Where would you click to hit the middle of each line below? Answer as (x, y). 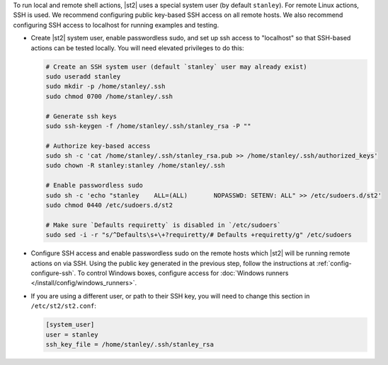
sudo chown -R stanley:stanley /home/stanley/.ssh (136, 166)
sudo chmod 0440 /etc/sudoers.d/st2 (109, 205)
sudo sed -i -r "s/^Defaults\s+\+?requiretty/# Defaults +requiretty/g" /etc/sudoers (199, 235)
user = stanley (72, 335)
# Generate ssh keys (81, 116)
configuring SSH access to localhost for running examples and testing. (116, 25)
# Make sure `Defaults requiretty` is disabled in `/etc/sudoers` (163, 225)
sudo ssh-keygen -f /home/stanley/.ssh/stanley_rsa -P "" (148, 126)
